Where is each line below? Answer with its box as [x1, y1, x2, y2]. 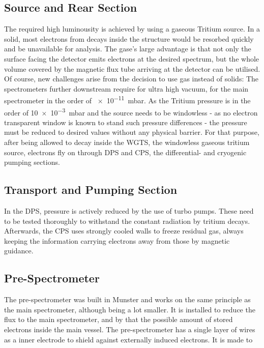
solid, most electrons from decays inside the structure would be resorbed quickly [4, 33, 254, 44]
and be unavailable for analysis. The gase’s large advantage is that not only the [4, 43, 251, 54]
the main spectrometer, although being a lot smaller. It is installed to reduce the [4, 304, 255, 314]
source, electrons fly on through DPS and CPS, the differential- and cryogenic [4, 147, 247, 157]
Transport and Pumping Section [4, 182, 178, 197]
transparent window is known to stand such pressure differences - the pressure [4, 117, 247, 127]
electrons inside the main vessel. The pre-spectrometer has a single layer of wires [4, 324, 255, 334]
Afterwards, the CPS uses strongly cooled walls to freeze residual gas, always [4, 225, 244, 236]
